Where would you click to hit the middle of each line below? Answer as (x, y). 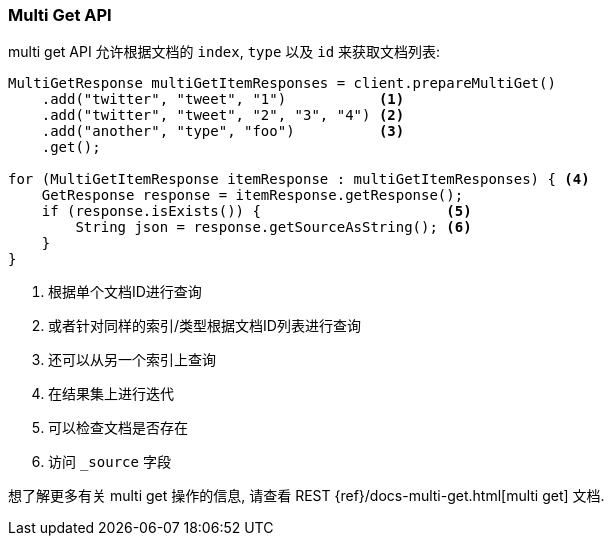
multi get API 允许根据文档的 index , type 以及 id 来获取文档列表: (224, 52)
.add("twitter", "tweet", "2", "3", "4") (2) (223, 115)
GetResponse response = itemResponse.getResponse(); (252, 195)
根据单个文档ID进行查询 (125, 292)
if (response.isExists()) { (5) (256, 211)
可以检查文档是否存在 (118, 428)
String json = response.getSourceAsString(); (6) (273, 227)
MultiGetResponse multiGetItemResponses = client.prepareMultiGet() (282, 83)
